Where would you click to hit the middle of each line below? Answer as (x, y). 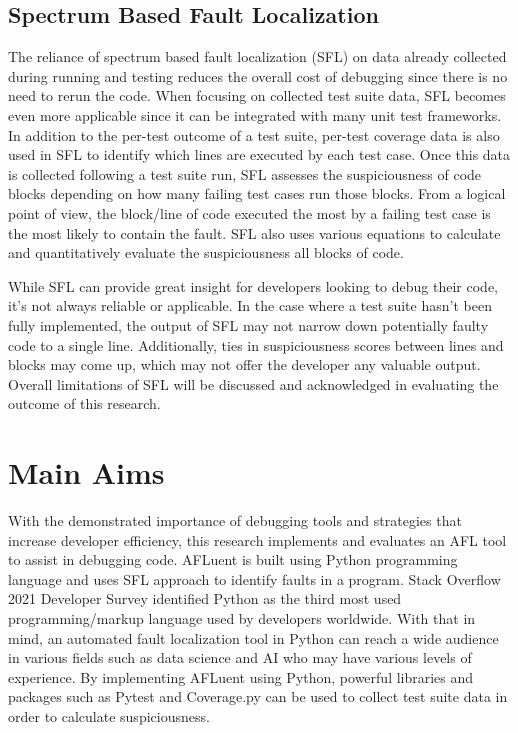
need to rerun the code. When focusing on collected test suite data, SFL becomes (257, 95)
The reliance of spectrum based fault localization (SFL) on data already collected (257, 56)
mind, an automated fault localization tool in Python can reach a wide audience (253, 637)
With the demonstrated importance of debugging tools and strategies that (235, 520)
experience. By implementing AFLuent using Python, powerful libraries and (241, 676)
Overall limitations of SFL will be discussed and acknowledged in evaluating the (253, 383)
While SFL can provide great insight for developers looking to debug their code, (253, 285)
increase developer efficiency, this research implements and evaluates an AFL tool (257, 539)
